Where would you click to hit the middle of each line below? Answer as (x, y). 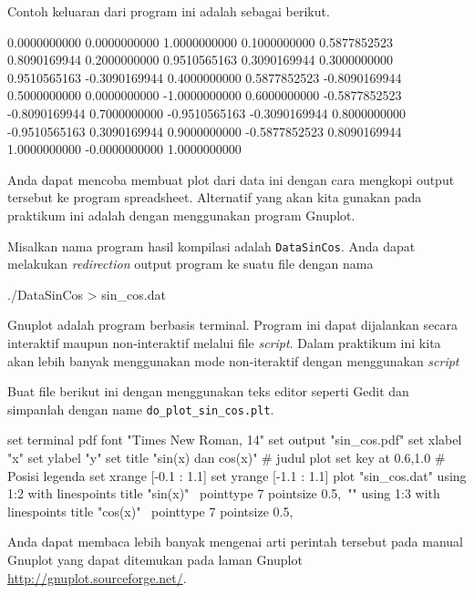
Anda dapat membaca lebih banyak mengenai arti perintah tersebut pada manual (235, 542)
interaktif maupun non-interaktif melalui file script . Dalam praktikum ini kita (224, 342)
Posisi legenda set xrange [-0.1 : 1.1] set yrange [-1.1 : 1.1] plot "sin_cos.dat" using (237, 475)
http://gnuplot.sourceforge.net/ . (97, 577)
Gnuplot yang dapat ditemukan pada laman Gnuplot (155, 559)
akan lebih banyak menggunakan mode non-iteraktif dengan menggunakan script (233, 360)
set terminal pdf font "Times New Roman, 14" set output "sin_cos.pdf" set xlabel (235, 440)
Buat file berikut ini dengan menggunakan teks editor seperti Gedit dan (208, 391)
